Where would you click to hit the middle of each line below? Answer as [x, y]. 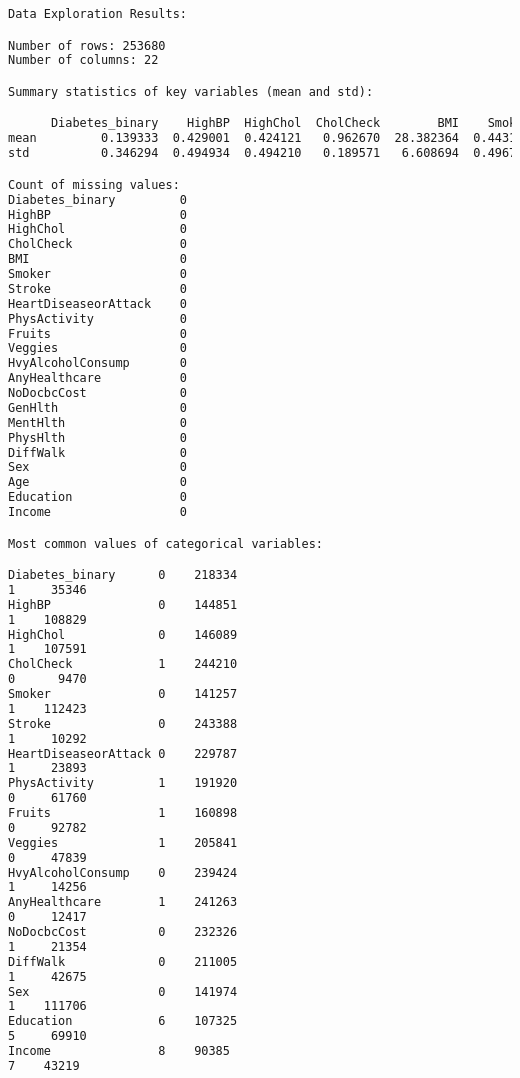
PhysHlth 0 [97, 437]
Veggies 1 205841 [123, 842]
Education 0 [97, 497]
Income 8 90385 [119, 1051]
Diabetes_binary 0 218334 [123, 575]
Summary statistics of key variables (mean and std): [191, 91]
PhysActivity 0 [97, 318]
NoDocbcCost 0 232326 [123, 932]
